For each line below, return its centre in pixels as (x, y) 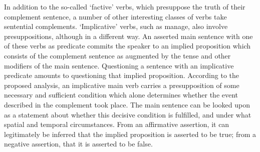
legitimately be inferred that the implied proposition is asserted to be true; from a (130, 134)
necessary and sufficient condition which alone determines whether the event (121, 95)
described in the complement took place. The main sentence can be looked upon (127, 104)
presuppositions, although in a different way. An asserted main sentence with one (128, 36)
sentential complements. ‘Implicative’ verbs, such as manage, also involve (116, 26)
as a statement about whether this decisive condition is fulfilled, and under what (128, 114)
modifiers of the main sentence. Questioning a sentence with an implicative (119, 65)
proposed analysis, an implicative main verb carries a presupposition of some (122, 85)
